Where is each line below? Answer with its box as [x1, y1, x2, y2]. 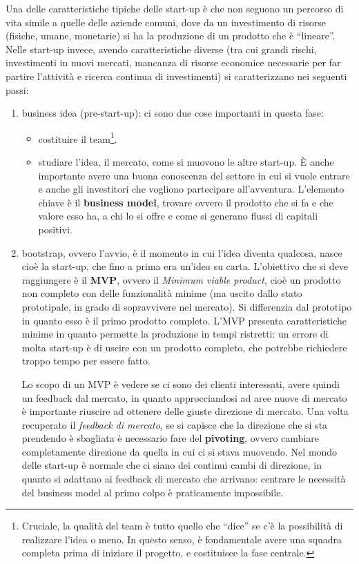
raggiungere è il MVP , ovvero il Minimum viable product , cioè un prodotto [21, 272, 341, 286]
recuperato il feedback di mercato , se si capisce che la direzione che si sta [21, 417, 328, 431]
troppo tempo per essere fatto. [21, 353, 151, 368]
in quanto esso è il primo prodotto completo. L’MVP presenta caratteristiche [21, 313, 347, 327]
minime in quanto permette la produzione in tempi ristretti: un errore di [21, 327, 329, 341]
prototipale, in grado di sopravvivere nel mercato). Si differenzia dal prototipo [21, 299, 352, 313]
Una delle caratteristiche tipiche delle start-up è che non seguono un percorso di [6, 1, 344, 15]
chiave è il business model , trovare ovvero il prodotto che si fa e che [38, 195, 333, 209]
